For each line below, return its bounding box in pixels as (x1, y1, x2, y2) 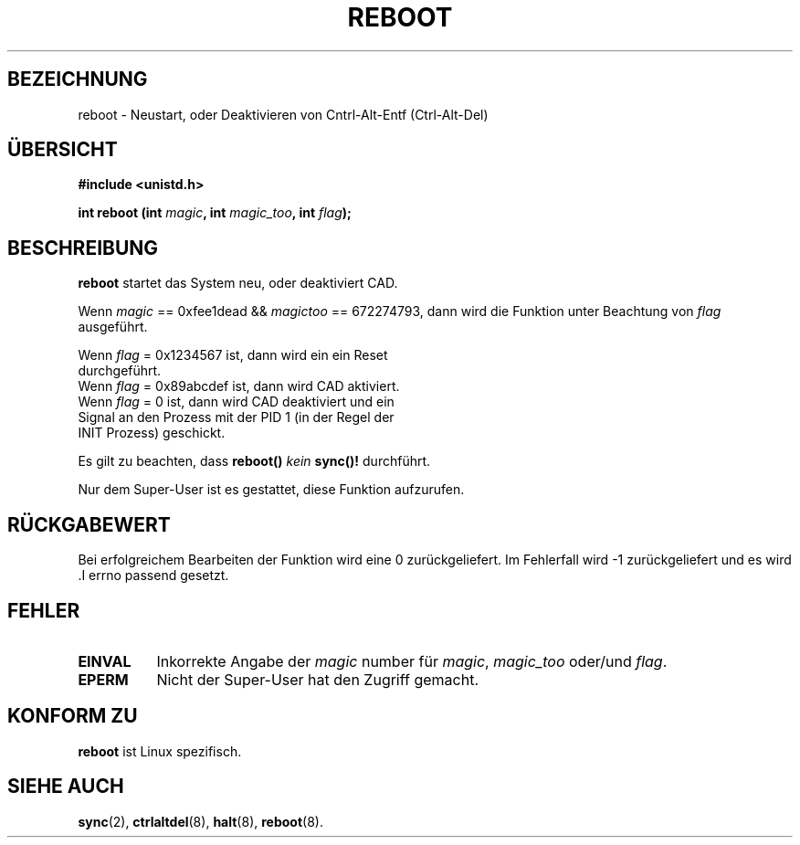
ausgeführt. (78, 319, 148, 335)
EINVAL (78, 651, 132, 671)
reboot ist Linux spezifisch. (78, 743, 242, 759)
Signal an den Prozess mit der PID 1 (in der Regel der (78, 409, 395, 426)
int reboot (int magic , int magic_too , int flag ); (78, 205, 352, 221)
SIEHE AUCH (7, 775, 124, 798)
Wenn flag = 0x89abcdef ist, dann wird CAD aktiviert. (78, 378, 400, 395)
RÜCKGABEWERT (7, 512, 171, 536)
